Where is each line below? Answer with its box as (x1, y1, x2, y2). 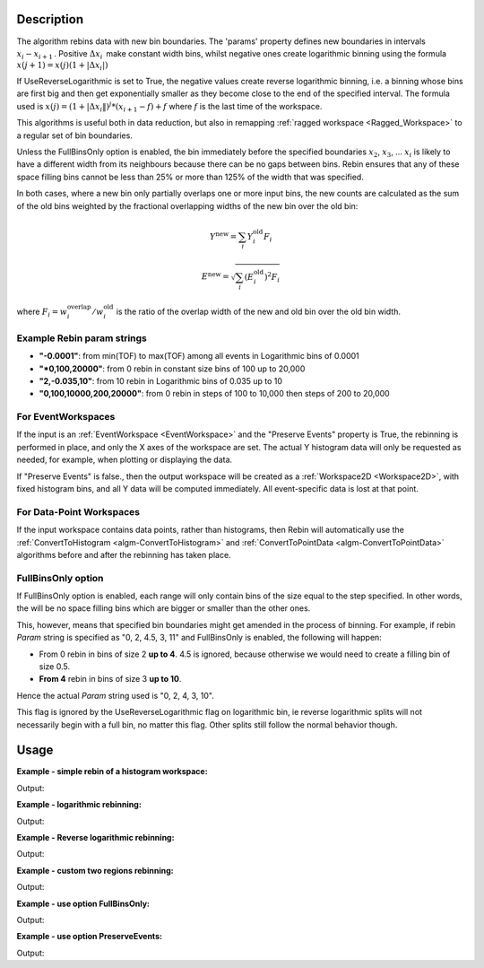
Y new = (209, 230, 238, 241)
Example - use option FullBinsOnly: (16, 898, 151, 909)
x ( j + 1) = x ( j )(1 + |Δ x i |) (16, 60, 108, 73)
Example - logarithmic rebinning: (16, 799, 143, 810)
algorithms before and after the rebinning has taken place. (16, 549, 232, 560)
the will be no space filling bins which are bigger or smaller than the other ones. (16, 603, 311, 614)
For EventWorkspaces (16, 411, 116, 423)
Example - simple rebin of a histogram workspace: (16, 766, 208, 777)
